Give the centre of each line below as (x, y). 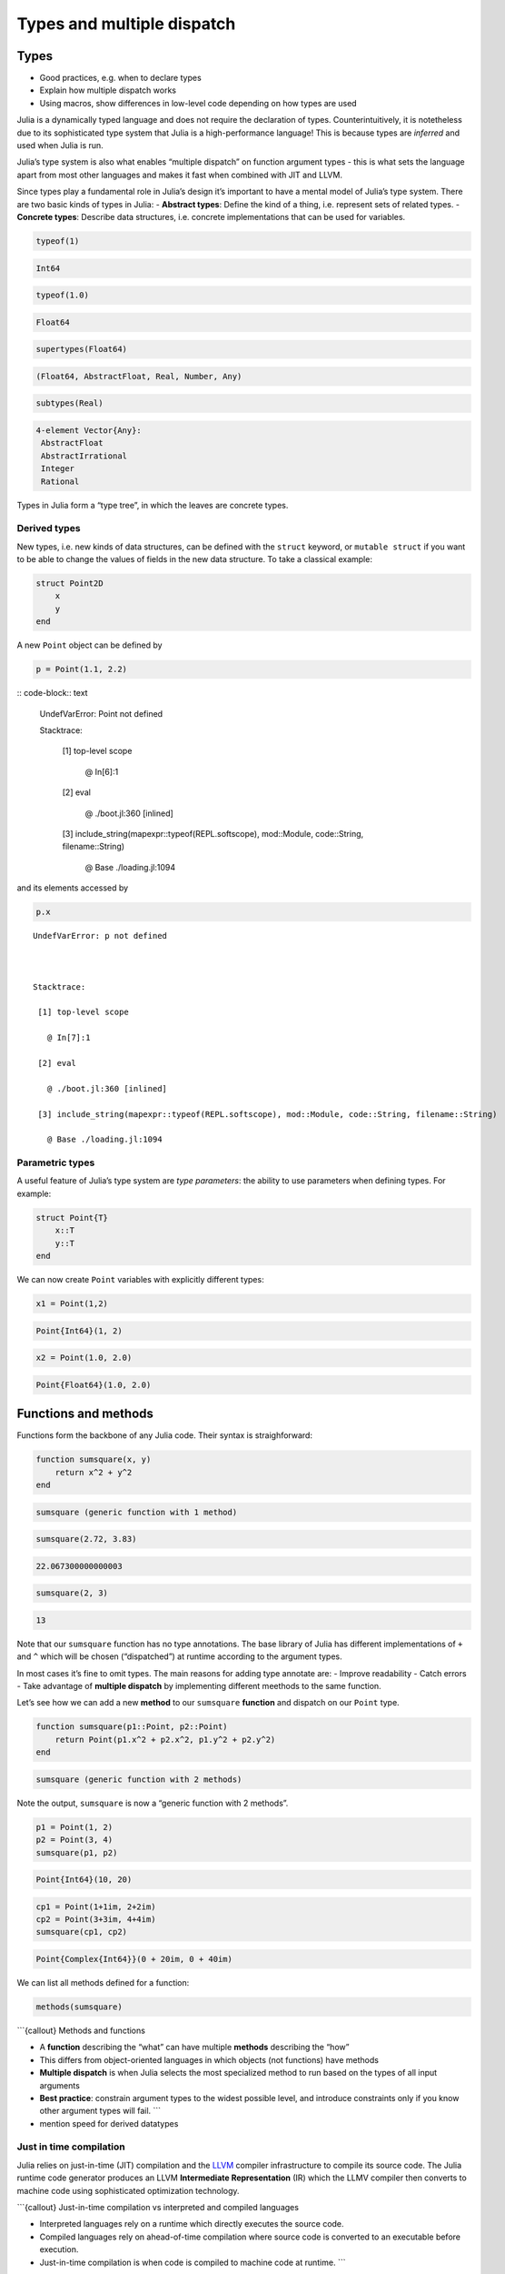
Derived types (49, 528)
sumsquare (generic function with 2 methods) (139, 1779)
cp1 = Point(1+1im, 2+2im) (96, 1907)
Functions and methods (85, 1414)
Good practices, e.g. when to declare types (120, 78)
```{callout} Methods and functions (81, 2030)
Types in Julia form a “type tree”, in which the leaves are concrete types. (153, 505)
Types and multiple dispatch (126, 24)
